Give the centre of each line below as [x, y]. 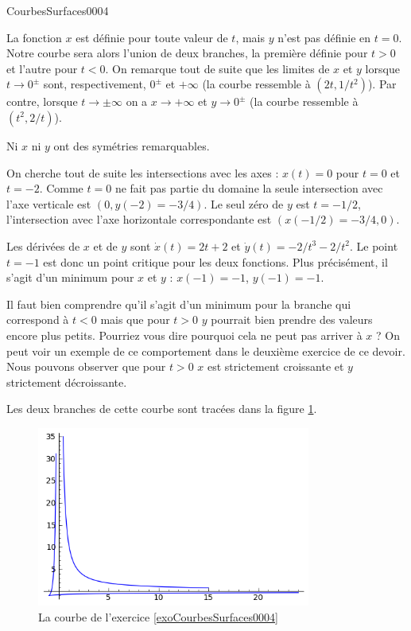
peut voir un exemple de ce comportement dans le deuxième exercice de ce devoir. [206, 351]
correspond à [38, 319]
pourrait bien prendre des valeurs [292, 319]
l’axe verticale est [49, 203]
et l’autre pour [42, 68]
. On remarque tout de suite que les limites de [217, 68]
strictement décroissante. [67, 382]
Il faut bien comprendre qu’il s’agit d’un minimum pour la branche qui [179, 304]
